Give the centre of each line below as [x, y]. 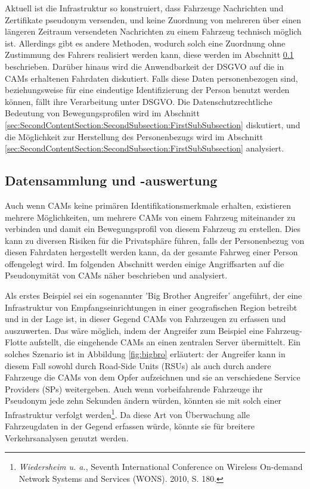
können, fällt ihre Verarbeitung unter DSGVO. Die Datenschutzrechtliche [139, 101]
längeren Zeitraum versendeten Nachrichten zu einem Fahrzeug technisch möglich [153, 31]
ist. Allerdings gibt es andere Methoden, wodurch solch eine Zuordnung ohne [145, 43]
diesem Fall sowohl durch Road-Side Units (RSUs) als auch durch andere [138, 365]
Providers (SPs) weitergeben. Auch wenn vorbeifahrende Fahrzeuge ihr [134, 389]
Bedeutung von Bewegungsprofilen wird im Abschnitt [102, 113]
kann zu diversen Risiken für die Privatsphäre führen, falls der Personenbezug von [155, 240]
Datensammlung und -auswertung [111, 180]
